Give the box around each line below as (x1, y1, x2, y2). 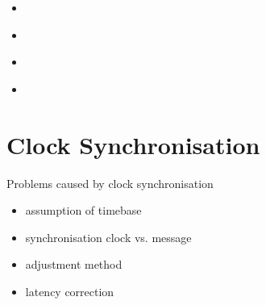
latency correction (25, 282, 114, 299)
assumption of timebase (25, 202, 142, 219)
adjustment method (25, 256, 123, 273)
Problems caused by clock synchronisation (6, 174, 214, 191)
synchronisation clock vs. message (25, 228, 192, 245)
